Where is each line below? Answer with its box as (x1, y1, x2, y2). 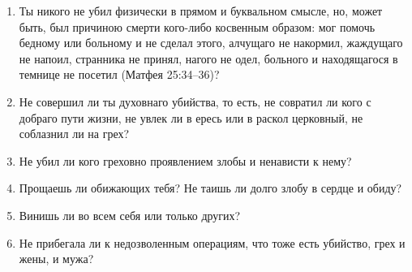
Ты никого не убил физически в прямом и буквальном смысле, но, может (19, 2, 383, 19)
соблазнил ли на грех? (19, 125, 130, 142)
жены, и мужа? (19, 250, 94, 267)
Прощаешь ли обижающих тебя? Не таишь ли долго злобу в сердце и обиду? (19, 179, 402, 196)
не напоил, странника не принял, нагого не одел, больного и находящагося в (19, 50, 398, 67)
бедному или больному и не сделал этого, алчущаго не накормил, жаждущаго (19, 34, 403, 51)
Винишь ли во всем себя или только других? (19, 206, 241, 223)
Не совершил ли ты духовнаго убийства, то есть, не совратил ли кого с (19, 93, 371, 110)
